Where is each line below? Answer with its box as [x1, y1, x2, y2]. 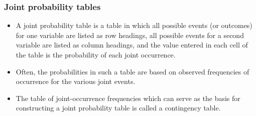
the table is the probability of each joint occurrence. [16, 49, 176, 59]
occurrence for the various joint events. [16, 76, 136, 86]
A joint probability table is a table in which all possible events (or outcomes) [16, 20, 252, 30]
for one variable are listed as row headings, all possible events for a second [16, 29, 244, 40]
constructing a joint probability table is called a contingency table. [16, 102, 221, 113]
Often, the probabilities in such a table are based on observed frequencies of [16, 66, 249, 76]
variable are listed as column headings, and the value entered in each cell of [16, 39, 248, 50]
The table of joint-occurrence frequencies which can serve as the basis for [16, 92, 240, 103]
